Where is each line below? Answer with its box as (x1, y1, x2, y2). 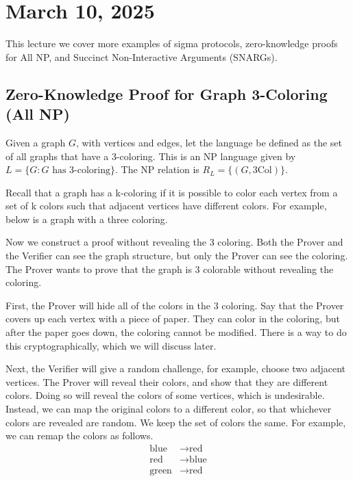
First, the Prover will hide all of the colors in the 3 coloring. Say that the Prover (5, 298, 344, 312)
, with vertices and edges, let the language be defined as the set (75, 135, 342, 149)
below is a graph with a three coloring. (5, 211, 168, 226)
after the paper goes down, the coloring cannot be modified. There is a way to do (5, 325, 347, 339)
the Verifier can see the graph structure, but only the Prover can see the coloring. (5, 248, 348, 263)
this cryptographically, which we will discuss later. (5, 338, 217, 352)
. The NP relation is (115, 162, 199, 177)
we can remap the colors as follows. (5, 428, 154, 443)
